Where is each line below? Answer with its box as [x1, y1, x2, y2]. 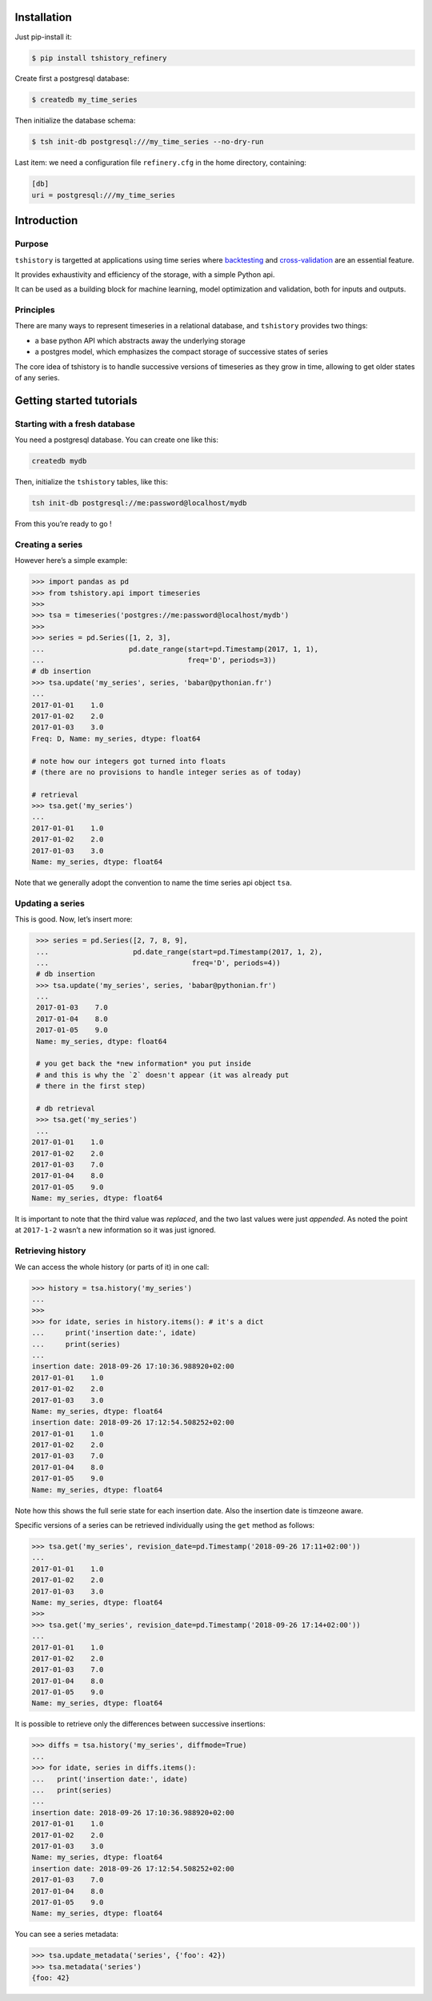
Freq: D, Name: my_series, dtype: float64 [31, 733, 201, 743]
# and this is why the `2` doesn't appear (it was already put [36, 1070, 290, 1079]
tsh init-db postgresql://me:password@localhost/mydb [31, 499, 247, 508]
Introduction [14, 214, 78, 227]
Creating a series [14, 539, 83, 550]
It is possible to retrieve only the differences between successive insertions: [14, 1719, 266, 1729]
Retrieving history [14, 1245, 86, 1256]
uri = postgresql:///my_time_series [31, 191, 176, 199]
